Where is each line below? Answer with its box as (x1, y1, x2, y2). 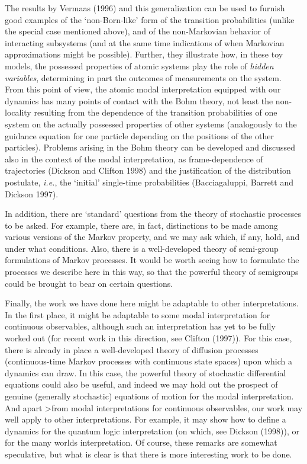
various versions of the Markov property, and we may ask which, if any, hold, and (5, 231, 300, 243)
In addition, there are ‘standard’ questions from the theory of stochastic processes (5, 207, 301, 220)
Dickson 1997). (5, 187, 59, 200)
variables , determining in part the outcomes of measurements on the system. (5, 71, 282, 84)
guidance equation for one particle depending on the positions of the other (5, 129, 274, 142)
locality (5, 106, 31, 119)
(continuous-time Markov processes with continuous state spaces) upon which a (5, 355, 292, 367)
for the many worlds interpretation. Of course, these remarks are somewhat (5, 436, 277, 449)
